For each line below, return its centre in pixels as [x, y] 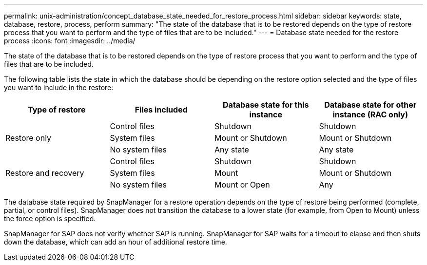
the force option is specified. [50, 218]
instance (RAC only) [370, 114]
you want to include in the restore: [59, 87]
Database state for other [370, 105]
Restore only [29, 138]
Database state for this [266, 105]
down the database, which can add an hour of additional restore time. [116, 242]
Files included [161, 110]
